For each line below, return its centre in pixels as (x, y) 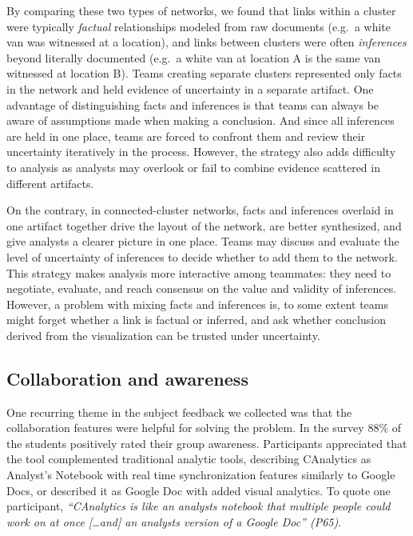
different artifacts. (50, 183)
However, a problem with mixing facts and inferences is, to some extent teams (197, 304)
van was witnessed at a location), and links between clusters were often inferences (206, 42)
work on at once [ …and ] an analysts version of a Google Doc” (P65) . (174, 521)
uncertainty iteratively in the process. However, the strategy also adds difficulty (201, 152)
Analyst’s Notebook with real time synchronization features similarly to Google (201, 475)
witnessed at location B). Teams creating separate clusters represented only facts (204, 73)
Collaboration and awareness (127, 378)
